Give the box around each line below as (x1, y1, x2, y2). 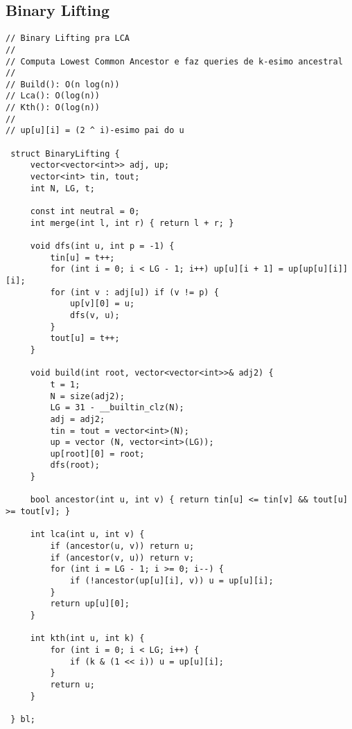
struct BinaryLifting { (10, 148, 120, 159)
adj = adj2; (50, 414, 105, 424)
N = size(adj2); (50, 391, 125, 401)
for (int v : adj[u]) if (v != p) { (50, 287, 219, 297)
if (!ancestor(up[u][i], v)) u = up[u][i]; (70, 576, 274, 586)
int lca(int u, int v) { (30, 529, 145, 540)
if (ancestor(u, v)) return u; (50, 541, 195, 552)
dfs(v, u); (70, 310, 120, 320)
